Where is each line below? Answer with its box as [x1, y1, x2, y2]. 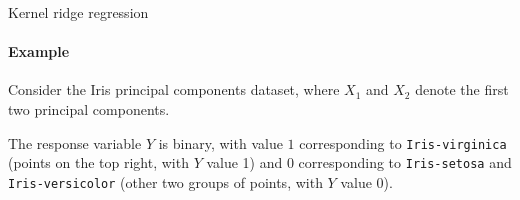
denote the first [415, 79, 509, 100]
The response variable [8, 132, 142, 153]
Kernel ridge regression [8, 2, 149, 22]
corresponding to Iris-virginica [299, 132, 507, 153]
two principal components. [8, 98, 170, 119]
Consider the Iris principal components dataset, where [8, 79, 340, 100]
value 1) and [206, 152, 283, 173]
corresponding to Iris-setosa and [298, 152, 512, 173]
